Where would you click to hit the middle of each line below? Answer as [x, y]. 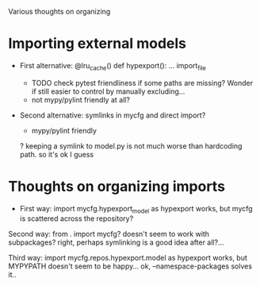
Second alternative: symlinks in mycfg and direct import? [113, 115]
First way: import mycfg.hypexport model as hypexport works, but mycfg [136, 209]
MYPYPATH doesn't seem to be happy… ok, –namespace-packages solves [130, 266]
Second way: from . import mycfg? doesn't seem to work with [109, 234]
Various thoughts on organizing [59, 12]
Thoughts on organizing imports [117, 186]
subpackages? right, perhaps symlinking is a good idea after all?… [116, 242]
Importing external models [97, 44]
